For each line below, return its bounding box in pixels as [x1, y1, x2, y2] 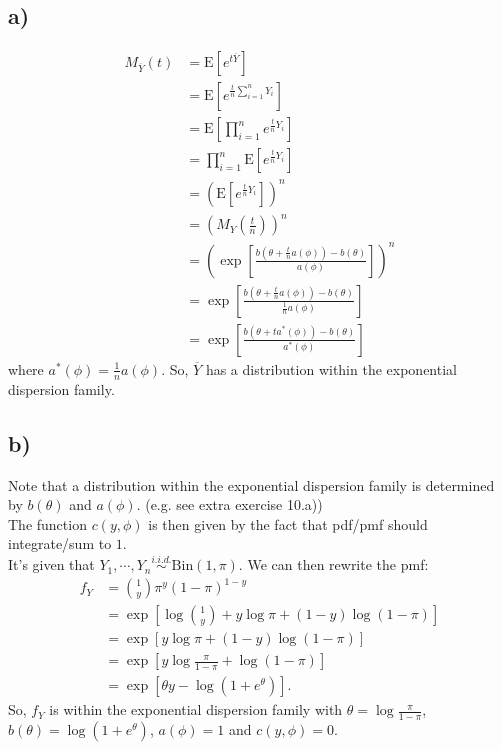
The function [8, 513, 87, 534]
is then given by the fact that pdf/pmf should [148, 513, 428, 534]
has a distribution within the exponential [205, 358, 457, 379]
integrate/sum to [8, 533, 112, 554]
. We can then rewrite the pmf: [238, 554, 429, 575]
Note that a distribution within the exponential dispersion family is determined [8, 474, 495, 495]
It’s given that [8, 554, 95, 575]
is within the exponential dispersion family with [49, 699, 343, 720]
